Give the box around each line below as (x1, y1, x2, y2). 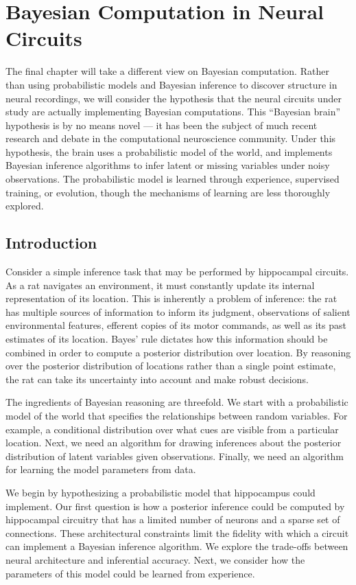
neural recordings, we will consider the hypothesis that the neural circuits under (5, 91, 342, 105)
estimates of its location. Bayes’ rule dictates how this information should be (5, 332, 328, 346)
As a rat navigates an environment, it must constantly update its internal (5, 277, 315, 292)
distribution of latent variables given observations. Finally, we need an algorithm (5, 448, 344, 463)
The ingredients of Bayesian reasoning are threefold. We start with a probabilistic (5, 395, 348, 409)
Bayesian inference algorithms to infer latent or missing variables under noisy (5, 158, 330, 172)
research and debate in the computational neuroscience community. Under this (5, 131, 336, 146)
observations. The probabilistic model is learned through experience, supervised (5, 172, 340, 186)
